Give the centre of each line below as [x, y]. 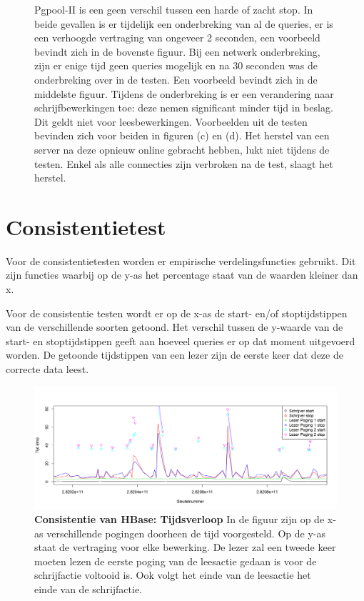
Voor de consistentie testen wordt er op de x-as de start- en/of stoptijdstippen [177, 313]
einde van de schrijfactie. [89, 588]
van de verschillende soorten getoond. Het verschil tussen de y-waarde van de [175, 327]
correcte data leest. [47, 369]
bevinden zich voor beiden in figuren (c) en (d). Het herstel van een [182, 135]
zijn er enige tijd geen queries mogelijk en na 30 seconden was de [176, 65]
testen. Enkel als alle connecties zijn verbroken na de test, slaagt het [184, 163]
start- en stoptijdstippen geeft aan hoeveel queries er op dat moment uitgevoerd [181, 341]
